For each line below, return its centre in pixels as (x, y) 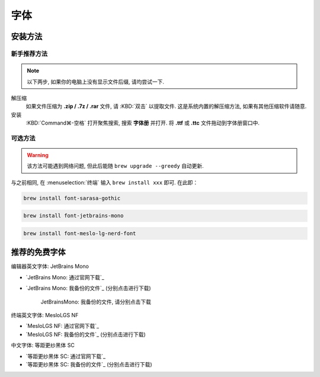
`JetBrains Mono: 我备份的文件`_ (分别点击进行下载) (88, 288)
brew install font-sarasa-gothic (72, 198)
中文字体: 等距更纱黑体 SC (43, 345)
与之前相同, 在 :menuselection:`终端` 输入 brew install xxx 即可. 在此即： (105, 182)
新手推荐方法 (29, 53)
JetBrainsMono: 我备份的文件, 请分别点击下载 (96, 302)
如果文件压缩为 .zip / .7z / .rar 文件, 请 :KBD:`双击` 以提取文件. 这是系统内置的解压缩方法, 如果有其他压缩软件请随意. (166, 106)
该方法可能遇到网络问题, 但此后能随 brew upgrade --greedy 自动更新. (115, 166)
